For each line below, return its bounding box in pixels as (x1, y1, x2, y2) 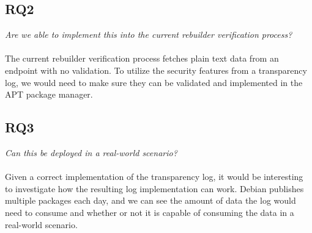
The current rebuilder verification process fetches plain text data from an (5, 52, 279, 65)
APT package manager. (5, 88, 93, 101)
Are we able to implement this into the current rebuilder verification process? (5, 28, 292, 41)
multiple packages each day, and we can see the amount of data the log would (5, 194, 296, 207)
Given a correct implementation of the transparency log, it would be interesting (5, 170, 303, 183)
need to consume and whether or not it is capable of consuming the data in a (5, 206, 294, 218)
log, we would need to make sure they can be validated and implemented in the (5, 76, 303, 88)
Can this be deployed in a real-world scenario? (5, 146, 177, 159)
